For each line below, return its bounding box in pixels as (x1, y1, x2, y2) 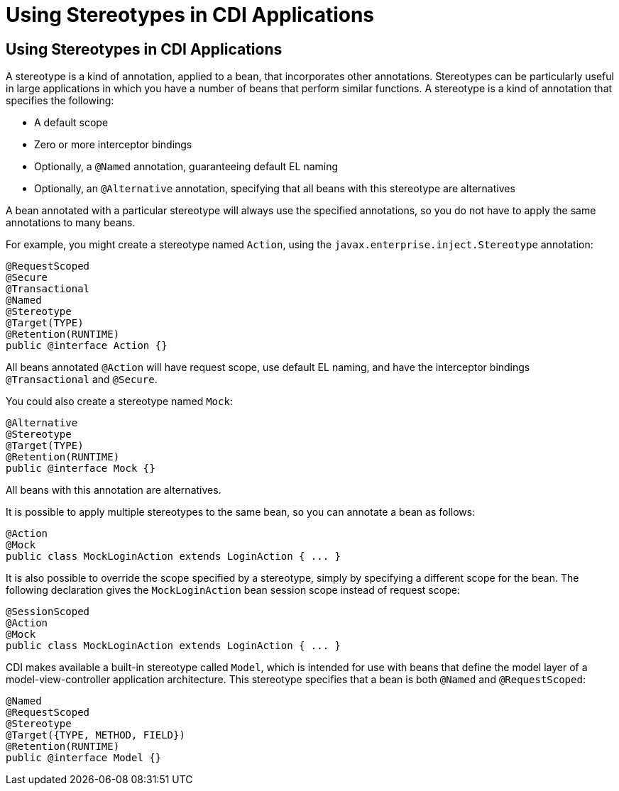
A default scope (34, 116, 109, 129)
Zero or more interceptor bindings (34, 138, 192, 151)
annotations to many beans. (6, 216, 136, 229)
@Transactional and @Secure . (6, 373, 158, 386)
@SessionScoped (6, 606, 90, 618)
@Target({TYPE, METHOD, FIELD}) (6, 729, 185, 741)
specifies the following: (6, 94, 114, 107)
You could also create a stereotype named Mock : (6, 395, 233, 408)
